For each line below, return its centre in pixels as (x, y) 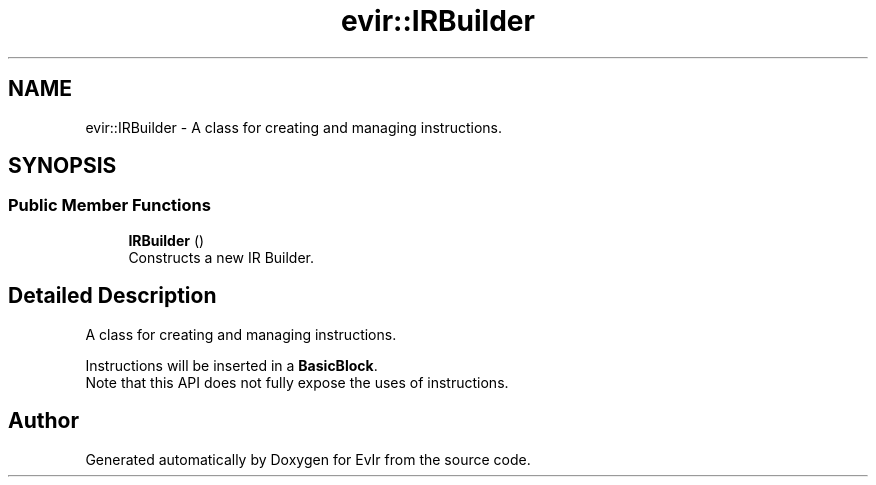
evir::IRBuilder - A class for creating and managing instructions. (293, 127)
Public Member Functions (109, 205)
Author (43, 421)
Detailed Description (112, 296)
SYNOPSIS (62, 166)
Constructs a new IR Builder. (221, 257)
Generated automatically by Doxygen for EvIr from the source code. (308, 459)
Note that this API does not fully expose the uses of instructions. (297, 382)
